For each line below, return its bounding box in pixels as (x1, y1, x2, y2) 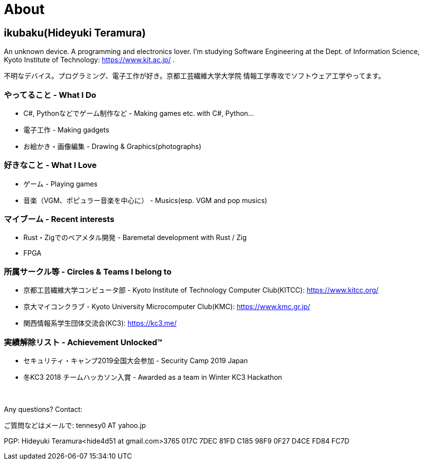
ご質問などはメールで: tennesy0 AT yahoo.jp (4, 421, 146, 429)
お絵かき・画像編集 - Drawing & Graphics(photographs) (23, 142, 202, 150)
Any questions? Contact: (4, 405, 83, 413)
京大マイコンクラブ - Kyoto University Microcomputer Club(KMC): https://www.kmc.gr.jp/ (23, 302, 311, 311)
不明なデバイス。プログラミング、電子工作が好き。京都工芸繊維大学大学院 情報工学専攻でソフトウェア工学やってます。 (4, 72, 386, 80)
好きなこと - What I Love (4, 160, 97, 170)
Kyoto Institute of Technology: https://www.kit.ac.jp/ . (4, 56, 175, 64)
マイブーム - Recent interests (4, 214, 114, 224)
